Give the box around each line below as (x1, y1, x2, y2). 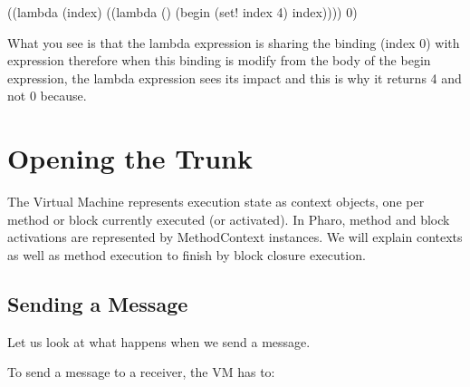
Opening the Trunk (7, 140, 253, 177)
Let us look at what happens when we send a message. (7, 332, 311, 351)
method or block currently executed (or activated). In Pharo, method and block (7, 209, 450, 228)
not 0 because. (7, 86, 87, 105)
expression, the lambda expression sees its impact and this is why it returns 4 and (7, 68, 462, 87)
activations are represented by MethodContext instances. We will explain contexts (7, 227, 463, 247)
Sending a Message (7, 289, 188, 317)
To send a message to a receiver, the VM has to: (7, 363, 275, 382)
